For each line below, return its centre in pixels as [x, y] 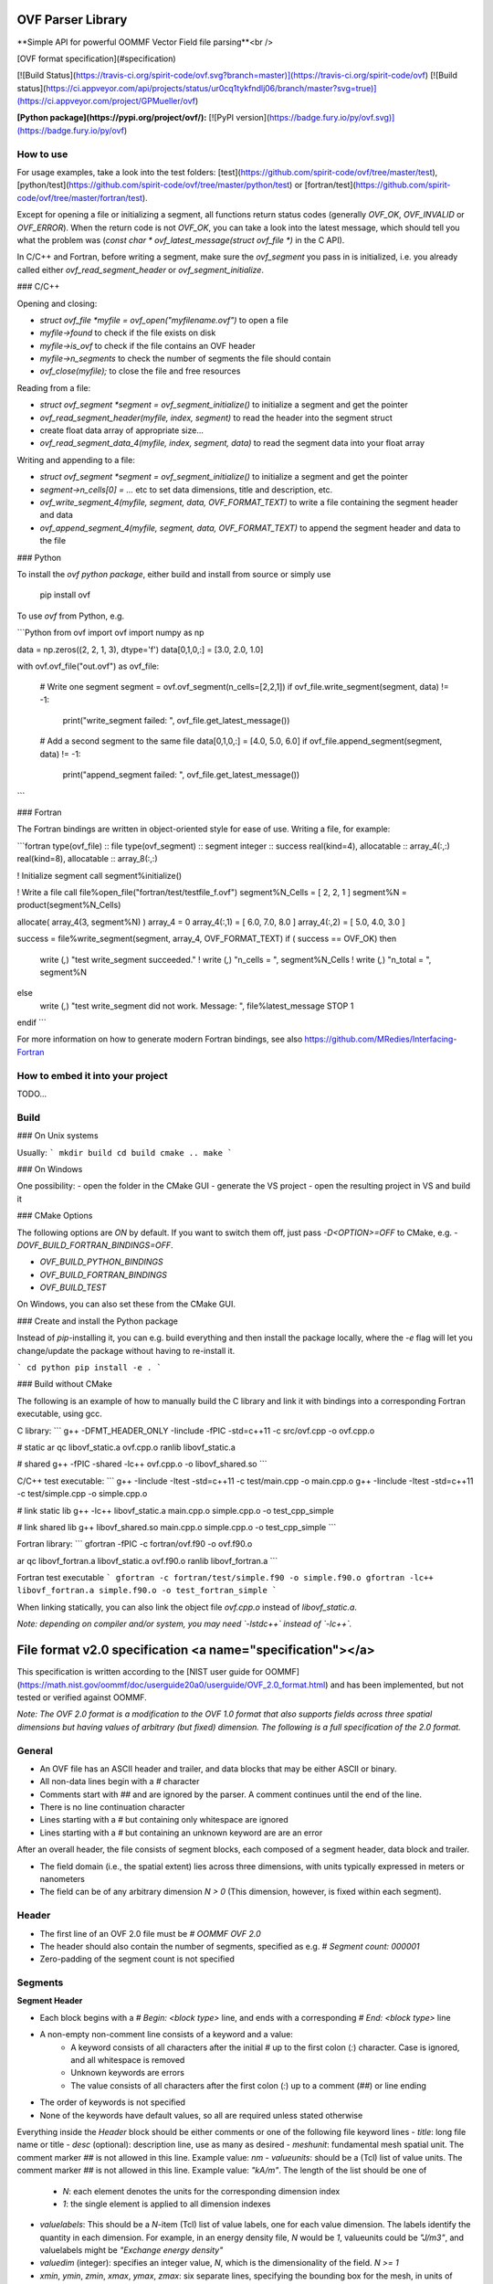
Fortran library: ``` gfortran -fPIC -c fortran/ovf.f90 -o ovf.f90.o [135, 1544]
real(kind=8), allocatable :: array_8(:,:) [87, 859]
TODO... [32, 1094]
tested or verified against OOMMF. [82, 1697]
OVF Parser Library [72, 20]
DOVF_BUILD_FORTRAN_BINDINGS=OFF [94, 1245]
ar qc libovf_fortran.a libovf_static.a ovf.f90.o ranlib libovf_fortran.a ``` [147, 1560]
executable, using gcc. [59, 1414]
